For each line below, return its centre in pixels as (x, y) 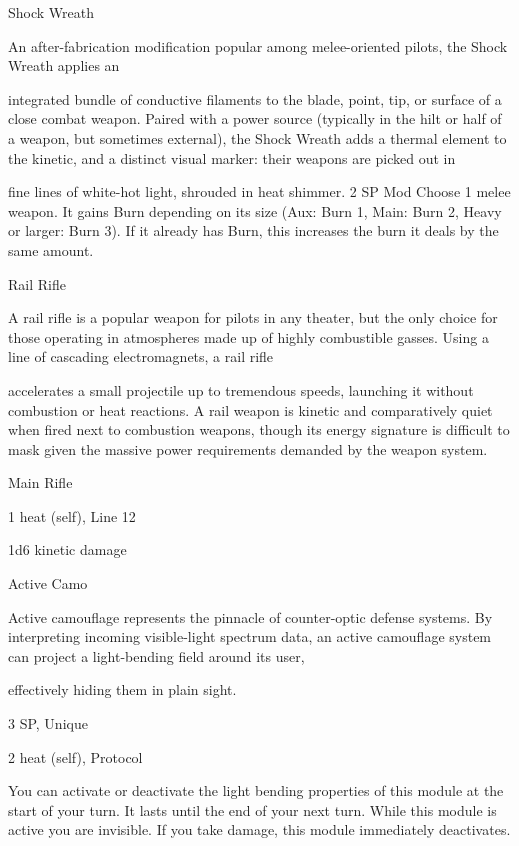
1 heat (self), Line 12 (72, 515)
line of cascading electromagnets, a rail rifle (141, 356)
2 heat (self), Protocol (75, 756)
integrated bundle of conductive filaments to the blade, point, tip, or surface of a (255, 98)
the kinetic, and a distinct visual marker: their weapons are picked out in (232, 157)
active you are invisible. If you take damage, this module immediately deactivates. (259, 829)
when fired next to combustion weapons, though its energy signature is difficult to (259, 429)
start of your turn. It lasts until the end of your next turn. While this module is (252, 809)
